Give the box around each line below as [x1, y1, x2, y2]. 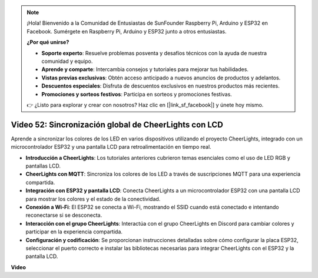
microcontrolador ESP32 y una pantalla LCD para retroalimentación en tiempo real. [11, 143, 211, 150]
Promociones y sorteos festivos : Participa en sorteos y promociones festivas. [41, 91, 232, 98]
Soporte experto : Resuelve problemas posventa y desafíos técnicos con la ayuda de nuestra [41, 49, 267, 56]
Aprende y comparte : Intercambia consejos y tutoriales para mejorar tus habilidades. [41, 66, 249, 73]
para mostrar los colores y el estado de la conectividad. [25, 195, 161, 202]
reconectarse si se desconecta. [25, 212, 102, 219]
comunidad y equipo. [41, 58, 93, 65]
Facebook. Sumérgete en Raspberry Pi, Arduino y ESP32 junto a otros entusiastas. [26, 28, 227, 35]
